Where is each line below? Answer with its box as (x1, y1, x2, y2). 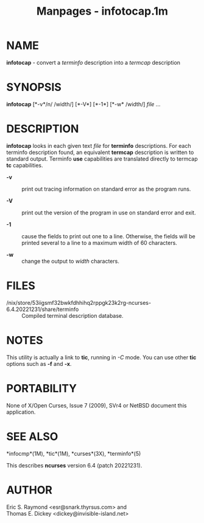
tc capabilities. (6, 161, 44, 169)
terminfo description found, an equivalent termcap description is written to (6, 148, 194, 156)
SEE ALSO (6, 430, 58, 444)
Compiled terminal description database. (21, 312, 124, 319)
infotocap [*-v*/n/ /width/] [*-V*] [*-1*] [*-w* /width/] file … (6, 100, 161, 108)
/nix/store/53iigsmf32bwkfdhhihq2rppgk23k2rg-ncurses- (6, 299, 151, 306)
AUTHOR (6, 483, 53, 497)
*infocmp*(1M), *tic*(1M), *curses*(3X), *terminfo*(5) (6, 450, 141, 457)
